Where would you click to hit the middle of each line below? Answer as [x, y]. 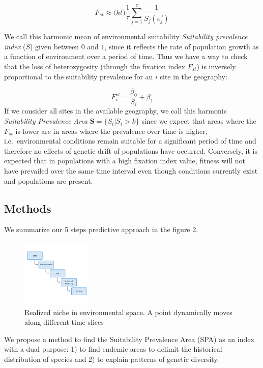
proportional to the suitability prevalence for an [79, 76]
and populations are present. [49, 180]
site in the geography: [194, 76]
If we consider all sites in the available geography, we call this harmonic [115, 111]
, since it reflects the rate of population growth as [182, 46]
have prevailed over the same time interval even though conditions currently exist [131, 171]
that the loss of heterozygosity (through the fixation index [95, 66]
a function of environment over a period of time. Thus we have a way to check [126, 56]
